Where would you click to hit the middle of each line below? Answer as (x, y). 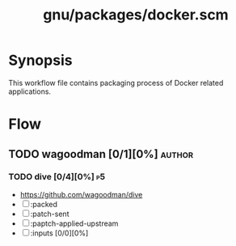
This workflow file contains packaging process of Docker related (116, 83)
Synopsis (40, 60)
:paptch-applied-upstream (74, 223)
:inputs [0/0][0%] (59, 233)
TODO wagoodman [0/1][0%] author (101, 154)
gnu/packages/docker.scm (136, 15)
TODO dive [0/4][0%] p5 (57, 177)
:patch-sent (50, 214)
